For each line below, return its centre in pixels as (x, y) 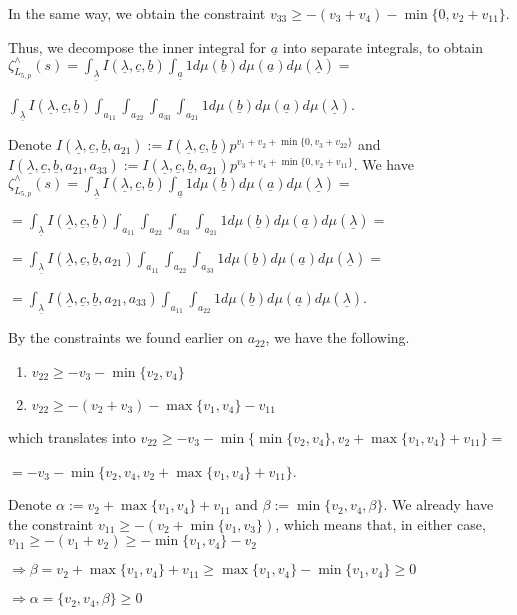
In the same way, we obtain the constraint (137, 13)
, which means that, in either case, (380, 523)
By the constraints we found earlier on (125, 337)
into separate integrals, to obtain (382, 46)
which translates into (72, 436)
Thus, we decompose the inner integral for (137, 46)
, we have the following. (337, 337)
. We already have (438, 504)
